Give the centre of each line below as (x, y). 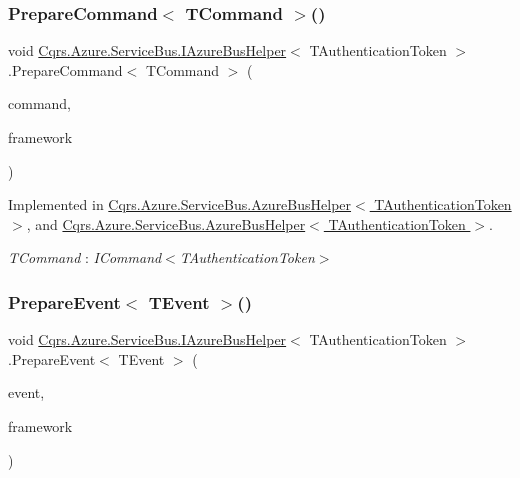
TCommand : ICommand (85, 257)
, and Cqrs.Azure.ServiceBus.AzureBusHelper (166, 223)
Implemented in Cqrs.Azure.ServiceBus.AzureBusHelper (180, 204)
